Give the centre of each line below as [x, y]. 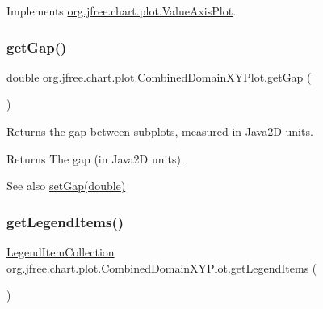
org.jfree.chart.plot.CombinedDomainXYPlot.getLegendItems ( [162, 267]
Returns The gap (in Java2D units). [95, 158]
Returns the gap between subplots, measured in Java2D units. [160, 131]
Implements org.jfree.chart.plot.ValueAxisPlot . [122, 11]
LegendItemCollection [61, 252]
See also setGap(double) [66, 186]
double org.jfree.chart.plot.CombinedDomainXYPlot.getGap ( [159, 76]
